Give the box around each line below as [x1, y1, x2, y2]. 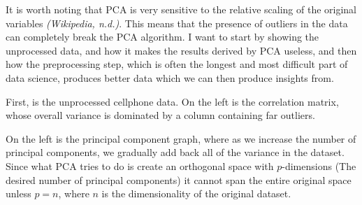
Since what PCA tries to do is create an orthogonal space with [6, 158, 274, 173]
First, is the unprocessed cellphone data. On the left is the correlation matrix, [6, 94, 339, 108]
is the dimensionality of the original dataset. [101, 186, 291, 201]
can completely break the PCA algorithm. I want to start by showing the [6, 29, 319, 44]
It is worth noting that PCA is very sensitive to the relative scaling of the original [6, 2, 356, 16]
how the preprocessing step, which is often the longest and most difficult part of [6, 57, 348, 71]
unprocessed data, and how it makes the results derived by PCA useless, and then [6, 43, 357, 57]
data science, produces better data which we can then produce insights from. [6, 70, 334, 85]
